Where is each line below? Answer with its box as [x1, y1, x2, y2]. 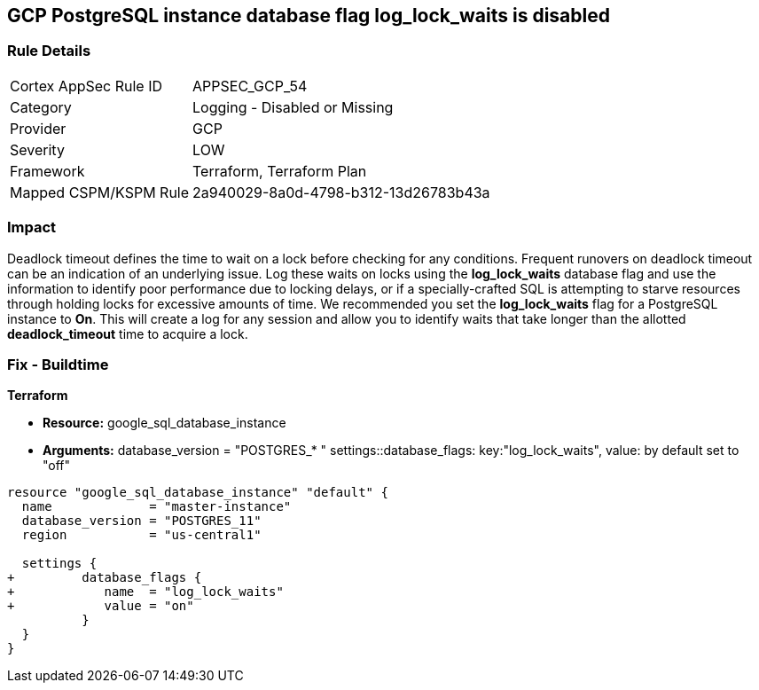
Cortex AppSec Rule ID [10, 76, 163, 95]
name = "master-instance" [21, 499, 292, 514]
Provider [10, 119, 67, 137]
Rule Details [7, 42, 91, 60]
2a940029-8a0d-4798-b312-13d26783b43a [192, 183, 490, 201]
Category [10, 98, 72, 116]
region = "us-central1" [21, 528, 262, 543]
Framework [10, 161, 85, 180]
